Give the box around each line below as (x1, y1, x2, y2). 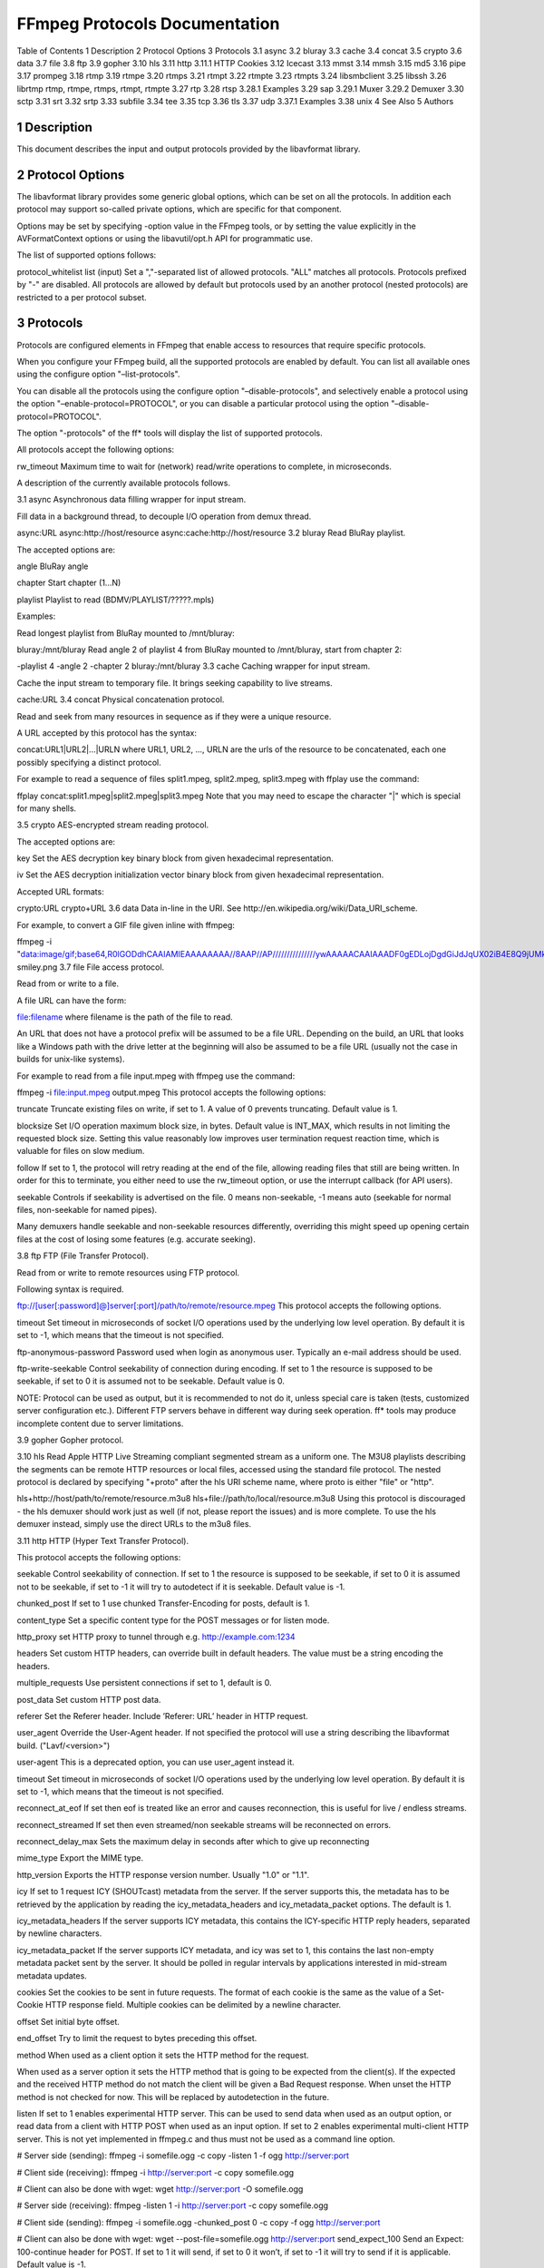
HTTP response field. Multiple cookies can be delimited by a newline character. (45, 1999, 342, 2010)
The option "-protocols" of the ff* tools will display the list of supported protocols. (16, 427, 323, 438)
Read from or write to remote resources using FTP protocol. (16, 1266, 240, 1278)
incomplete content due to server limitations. (16, 1418, 184, 1429)
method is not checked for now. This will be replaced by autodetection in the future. (16, 2091, 330, 2102)
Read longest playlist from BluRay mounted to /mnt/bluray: (16, 627, 235, 639)
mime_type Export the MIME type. (16, 1853, 144, 1863)
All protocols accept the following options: (16, 445, 175, 455)
